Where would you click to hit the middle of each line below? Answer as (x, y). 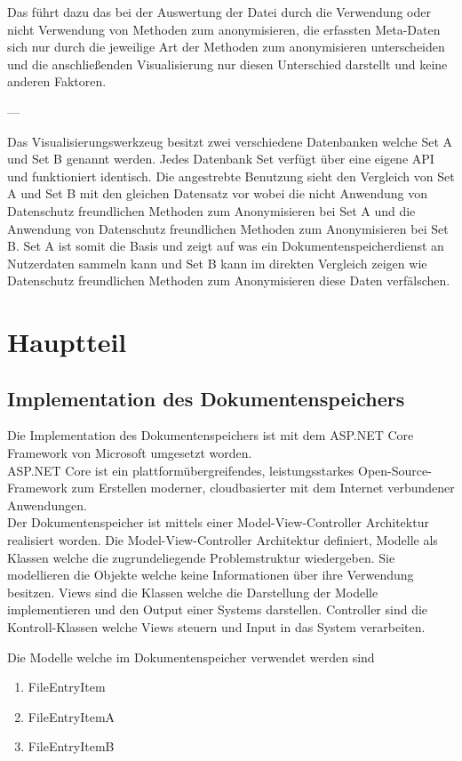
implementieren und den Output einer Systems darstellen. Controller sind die (218, 609)
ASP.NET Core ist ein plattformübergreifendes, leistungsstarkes (181, 470)
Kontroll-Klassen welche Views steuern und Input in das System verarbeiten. (216, 627)
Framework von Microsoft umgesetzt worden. (130, 453)
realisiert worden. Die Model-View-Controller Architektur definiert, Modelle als (223, 540)
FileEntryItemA (72, 716)
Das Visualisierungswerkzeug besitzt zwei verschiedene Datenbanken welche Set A (230, 141)
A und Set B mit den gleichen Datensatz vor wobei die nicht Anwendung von (217, 193)
